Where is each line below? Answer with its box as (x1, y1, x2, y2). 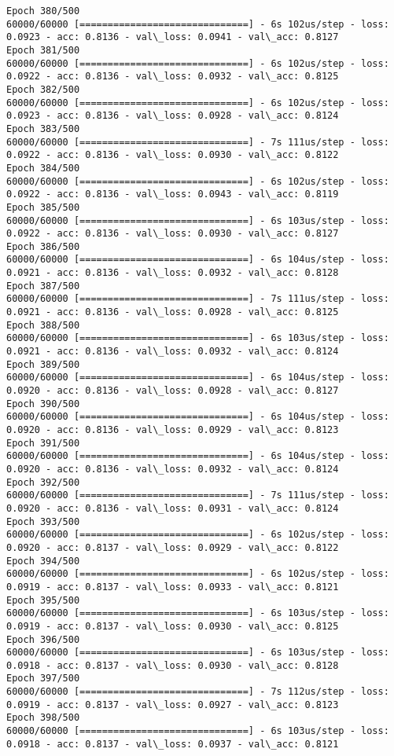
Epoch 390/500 (6, 398, 80, 409)
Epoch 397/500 (6, 673, 80, 684)
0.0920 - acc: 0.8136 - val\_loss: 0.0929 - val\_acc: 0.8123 (6, 424, 339, 435)
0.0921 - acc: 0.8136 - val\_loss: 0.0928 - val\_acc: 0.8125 (6, 306, 339, 318)
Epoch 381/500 (6, 44, 80, 56)
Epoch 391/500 (6, 437, 80, 449)
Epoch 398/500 (6, 712, 80, 724)
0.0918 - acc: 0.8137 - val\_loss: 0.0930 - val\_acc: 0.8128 (6, 659, 339, 671)
